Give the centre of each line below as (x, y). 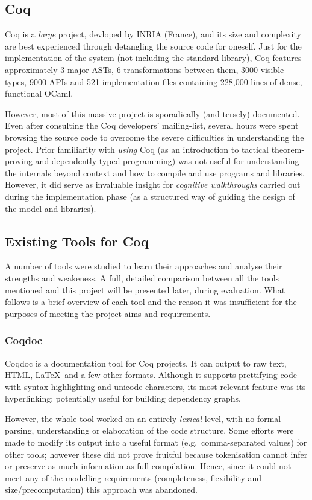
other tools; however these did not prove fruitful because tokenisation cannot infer (156, 454)
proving (19, 161)
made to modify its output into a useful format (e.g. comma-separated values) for (156, 442)
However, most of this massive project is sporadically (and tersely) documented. (152, 113)
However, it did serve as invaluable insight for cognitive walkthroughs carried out (153, 184)
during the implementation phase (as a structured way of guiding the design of (150, 196)
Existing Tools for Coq (77, 241)
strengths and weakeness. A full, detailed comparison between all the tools (142, 277)
